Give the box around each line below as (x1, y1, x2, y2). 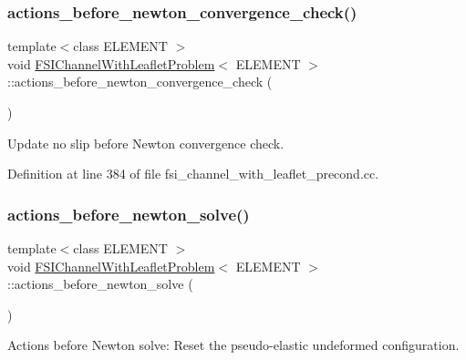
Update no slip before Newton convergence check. (7, 133, 285, 152)
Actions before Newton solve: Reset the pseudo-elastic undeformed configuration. (7, 335, 460, 355)
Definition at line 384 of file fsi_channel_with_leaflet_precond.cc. (7, 164, 379, 183)
